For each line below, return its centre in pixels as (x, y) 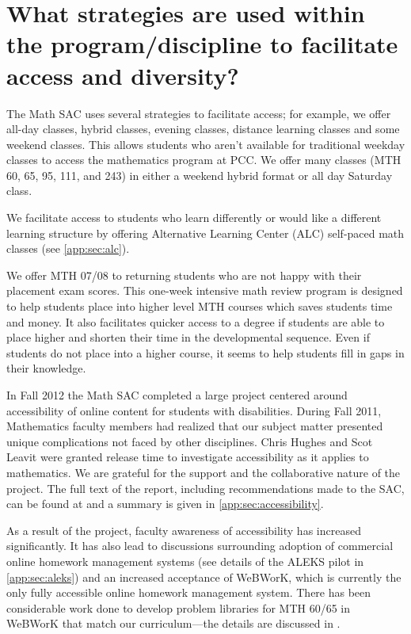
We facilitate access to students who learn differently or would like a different (194, 218)
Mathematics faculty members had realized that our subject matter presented (195, 426)
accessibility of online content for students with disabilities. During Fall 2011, (194, 410)
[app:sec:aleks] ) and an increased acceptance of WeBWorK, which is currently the (204, 577)
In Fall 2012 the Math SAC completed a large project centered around (177, 395)
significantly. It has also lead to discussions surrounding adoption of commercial (200, 546)
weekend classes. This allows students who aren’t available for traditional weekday (206, 144)
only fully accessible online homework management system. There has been (189, 592)
